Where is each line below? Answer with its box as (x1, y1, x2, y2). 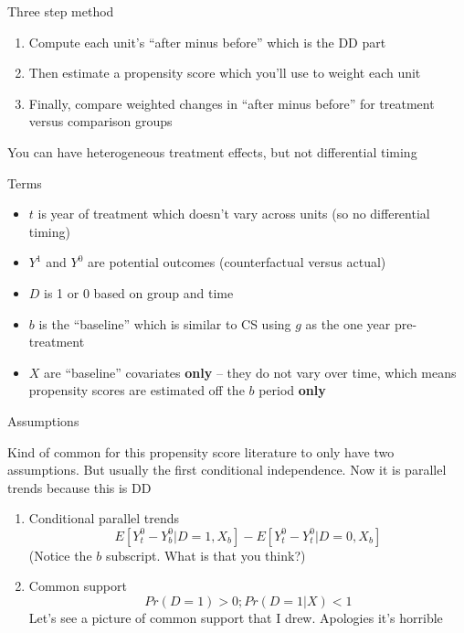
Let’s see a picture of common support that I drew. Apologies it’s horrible (28, 608, 443, 628)
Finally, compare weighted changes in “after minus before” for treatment (28, 93, 435, 113)
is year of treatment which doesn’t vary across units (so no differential (37, 204, 430, 223)
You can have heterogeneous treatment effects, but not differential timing (7, 142, 417, 161)
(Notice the (28, 545, 92, 564)
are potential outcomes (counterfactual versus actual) (88, 252, 386, 272)
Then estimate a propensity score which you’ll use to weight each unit (28, 63, 421, 82)
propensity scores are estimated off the (28, 381, 245, 400)
